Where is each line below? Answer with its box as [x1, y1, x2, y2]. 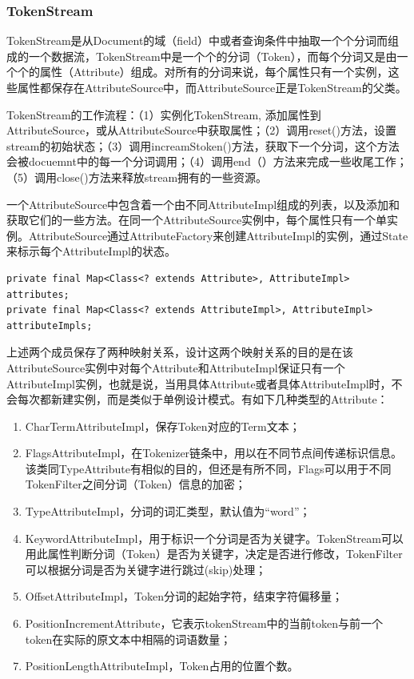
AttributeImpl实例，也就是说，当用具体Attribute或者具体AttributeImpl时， [6, 375, 392, 392]
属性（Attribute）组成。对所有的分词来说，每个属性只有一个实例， [39, 63, 388, 80]
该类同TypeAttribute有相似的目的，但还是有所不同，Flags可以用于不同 [25, 460, 392, 476]
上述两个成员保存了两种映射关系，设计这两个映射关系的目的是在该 [6, 344, 353, 360]
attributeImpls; [6, 319, 93, 331]
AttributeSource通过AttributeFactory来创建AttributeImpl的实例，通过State [28, 227, 408, 243]
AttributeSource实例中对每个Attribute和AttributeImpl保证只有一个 [6, 359, 345, 376]
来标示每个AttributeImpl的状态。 [6, 243, 177, 259]
